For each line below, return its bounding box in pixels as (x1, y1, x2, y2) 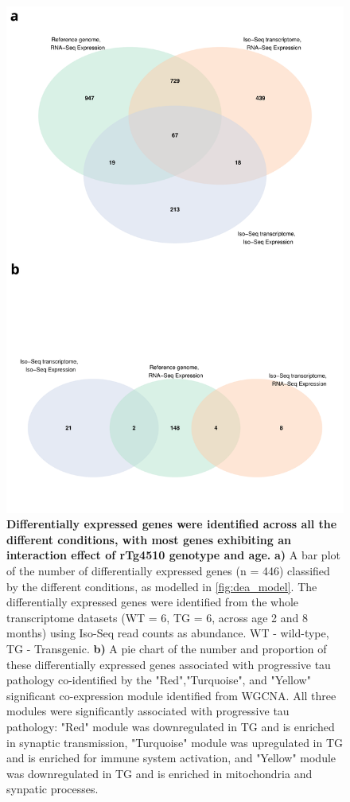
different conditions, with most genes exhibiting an (6, 531, 291, 547)
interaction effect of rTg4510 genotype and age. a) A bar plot (6, 547, 340, 563)
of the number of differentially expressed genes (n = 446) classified (6, 562, 330, 578)
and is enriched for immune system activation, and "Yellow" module (6, 749, 336, 766)
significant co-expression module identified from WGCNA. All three (6, 687, 336, 703)
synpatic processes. (6, 781, 99, 797)
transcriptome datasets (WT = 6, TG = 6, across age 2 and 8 (6, 609, 308, 625)
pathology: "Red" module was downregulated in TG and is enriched (6, 718, 335, 734)
